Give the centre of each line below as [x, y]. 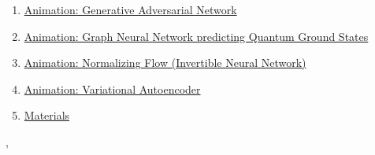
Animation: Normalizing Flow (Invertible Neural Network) [165, 63]
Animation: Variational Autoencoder [112, 89]
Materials [47, 115]
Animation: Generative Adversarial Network [130, 9]
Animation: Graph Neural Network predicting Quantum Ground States [196, 36]
